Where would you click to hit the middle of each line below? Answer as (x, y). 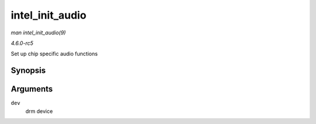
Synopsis (28, 71)
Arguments (32, 89)
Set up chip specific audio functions (54, 54)
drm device (39, 111)
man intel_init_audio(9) (38, 33)
